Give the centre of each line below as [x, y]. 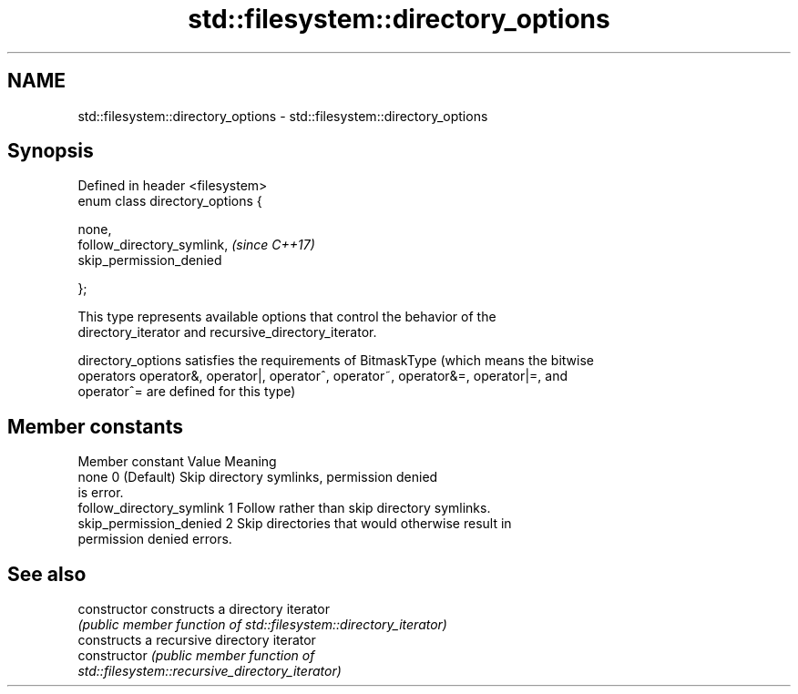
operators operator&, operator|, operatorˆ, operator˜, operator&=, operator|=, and [322, 376]
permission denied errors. [155, 539]
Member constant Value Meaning [177, 462]
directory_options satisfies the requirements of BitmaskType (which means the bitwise [336, 361]
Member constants [95, 426]
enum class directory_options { [170, 201]
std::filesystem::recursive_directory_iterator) [210, 671]
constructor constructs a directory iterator [204, 609]
